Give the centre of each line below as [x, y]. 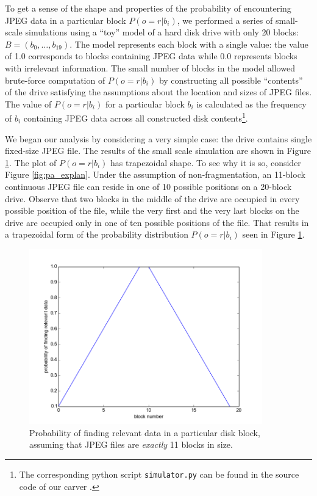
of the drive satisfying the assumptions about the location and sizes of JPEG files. [158, 92]
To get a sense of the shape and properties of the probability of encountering [148, 8]
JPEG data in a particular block [66, 20]
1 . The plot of [31, 162]
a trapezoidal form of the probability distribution [97, 234]
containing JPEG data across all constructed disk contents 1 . [136, 117]
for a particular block [145, 104]
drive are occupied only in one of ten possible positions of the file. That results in [157, 222]
